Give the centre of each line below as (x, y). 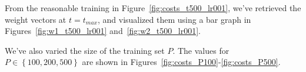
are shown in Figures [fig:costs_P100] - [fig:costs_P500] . (181, 62)
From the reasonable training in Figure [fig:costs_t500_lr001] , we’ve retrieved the (153, 8)
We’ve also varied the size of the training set (85, 50)
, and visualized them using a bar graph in (174, 19)
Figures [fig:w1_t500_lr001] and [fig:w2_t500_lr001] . (103, 31)
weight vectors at (36, 19)
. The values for (201, 50)
